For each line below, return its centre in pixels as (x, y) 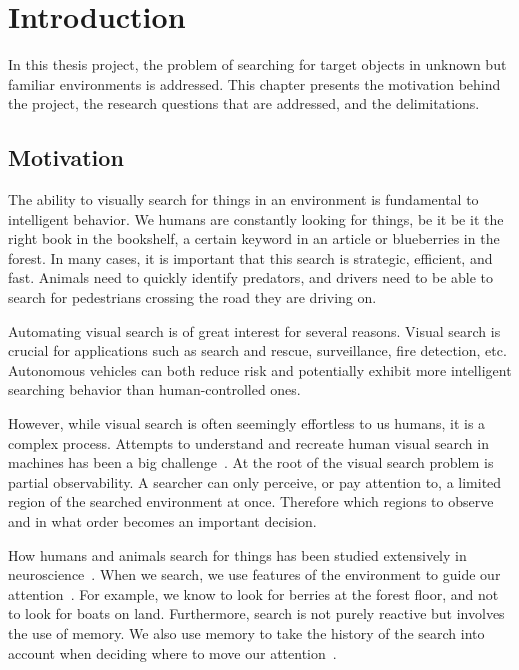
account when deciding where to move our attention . (172, 652)
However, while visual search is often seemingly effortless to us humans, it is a (247, 423)
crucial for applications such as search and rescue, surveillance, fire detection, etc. (257, 350)
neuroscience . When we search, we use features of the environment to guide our (254, 574)
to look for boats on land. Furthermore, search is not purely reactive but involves (256, 613)
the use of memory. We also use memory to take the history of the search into (246, 632)
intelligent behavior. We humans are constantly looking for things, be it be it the (256, 218)
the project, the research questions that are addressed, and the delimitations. (244, 103)
